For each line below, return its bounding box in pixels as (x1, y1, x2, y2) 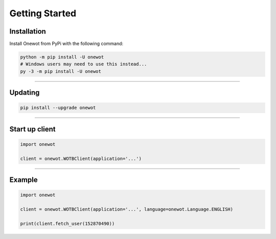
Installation (9, 27, 46, 36)
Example (9, 176, 38, 184)
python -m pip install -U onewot (20, 54, 104, 60)
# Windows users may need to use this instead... (20, 61, 147, 67)
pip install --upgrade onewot (20, 105, 96, 111)
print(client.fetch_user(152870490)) (20, 221, 115, 226)
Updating (9, 88, 40, 97)
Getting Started (9, 8, 77, 19)
